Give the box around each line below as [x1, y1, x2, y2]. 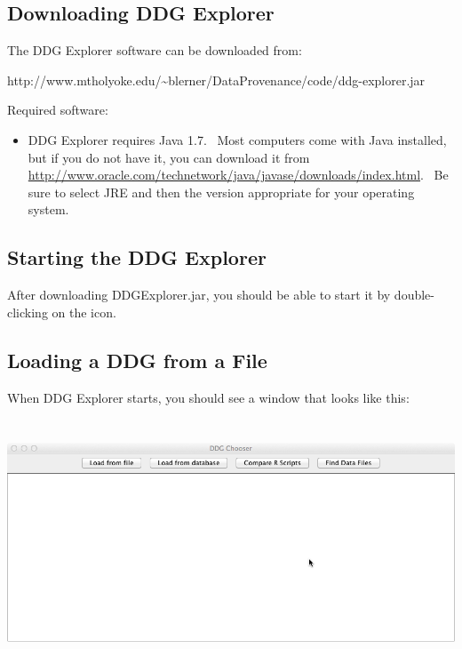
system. [28, 200, 69, 219]
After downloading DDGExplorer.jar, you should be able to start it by [7, 285, 391, 304]
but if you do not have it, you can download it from [28, 148, 310, 166]
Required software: [7, 100, 108, 119]
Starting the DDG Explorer [7, 244, 267, 271]
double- [394, 285, 434, 304]
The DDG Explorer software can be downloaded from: [7, 41, 302, 60]
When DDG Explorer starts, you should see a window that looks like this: [7, 388, 410, 406]
